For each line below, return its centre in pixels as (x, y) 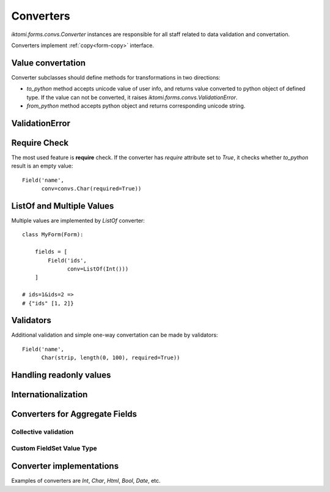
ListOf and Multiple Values (63, 206)
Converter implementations (65, 466)
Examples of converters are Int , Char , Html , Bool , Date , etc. (86, 481)
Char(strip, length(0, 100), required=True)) (111, 358)
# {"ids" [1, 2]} (48, 303)
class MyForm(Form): (53, 235)
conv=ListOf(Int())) (98, 269)
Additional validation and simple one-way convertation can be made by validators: (115, 335)
